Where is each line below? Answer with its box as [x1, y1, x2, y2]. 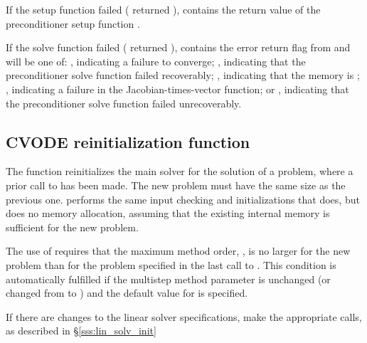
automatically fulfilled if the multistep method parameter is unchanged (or [6, 271, 331, 286]
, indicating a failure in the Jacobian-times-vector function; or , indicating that [6, 81, 349, 96]
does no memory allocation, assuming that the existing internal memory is [6, 206, 330, 221]
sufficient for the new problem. [6, 219, 139, 234]
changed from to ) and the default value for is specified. [6, 285, 248, 300]
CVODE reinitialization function [6, 130, 250, 152]
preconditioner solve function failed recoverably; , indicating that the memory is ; [6, 68, 360, 83]
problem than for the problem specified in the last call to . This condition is [6, 257, 336, 272]
